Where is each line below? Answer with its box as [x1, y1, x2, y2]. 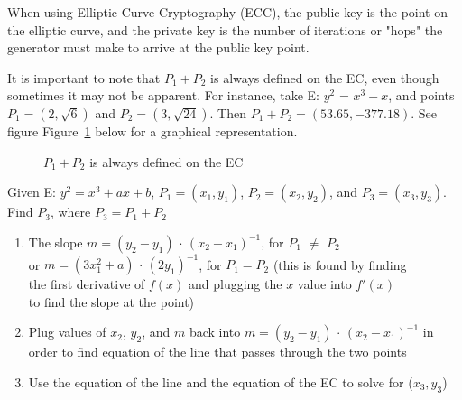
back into [189, 322, 241, 341]
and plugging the [188, 274, 282, 293]
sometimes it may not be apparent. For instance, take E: [7, 86, 320, 105]
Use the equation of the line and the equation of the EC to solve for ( [28, 373, 413, 392]
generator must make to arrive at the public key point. [7, 38, 310, 57]
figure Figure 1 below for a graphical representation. [7, 121, 298, 140]
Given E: [7, 182, 56, 201]
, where [50, 202, 91, 221]
